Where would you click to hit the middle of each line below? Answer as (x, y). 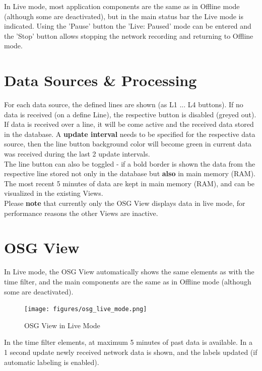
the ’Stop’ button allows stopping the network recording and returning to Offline (129, 35)
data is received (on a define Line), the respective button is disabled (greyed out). (130, 114)
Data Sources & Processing (101, 80)
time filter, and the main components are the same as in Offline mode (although (128, 281)
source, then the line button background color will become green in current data (128, 144)
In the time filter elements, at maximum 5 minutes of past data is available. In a (128, 342)
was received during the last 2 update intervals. (77, 154)
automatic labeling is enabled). (52, 362)
